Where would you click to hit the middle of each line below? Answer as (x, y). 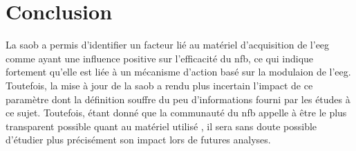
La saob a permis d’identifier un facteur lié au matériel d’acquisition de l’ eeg (168, 45)
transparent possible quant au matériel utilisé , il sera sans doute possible (161, 126)
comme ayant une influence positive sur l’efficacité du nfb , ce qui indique (160, 58)
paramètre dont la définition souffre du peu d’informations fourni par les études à (178, 99)
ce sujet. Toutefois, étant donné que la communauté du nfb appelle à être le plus (176, 113)
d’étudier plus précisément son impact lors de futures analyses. (138, 140)
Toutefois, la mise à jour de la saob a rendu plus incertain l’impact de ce (159, 85)
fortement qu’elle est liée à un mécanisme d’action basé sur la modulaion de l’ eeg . (178, 72)
